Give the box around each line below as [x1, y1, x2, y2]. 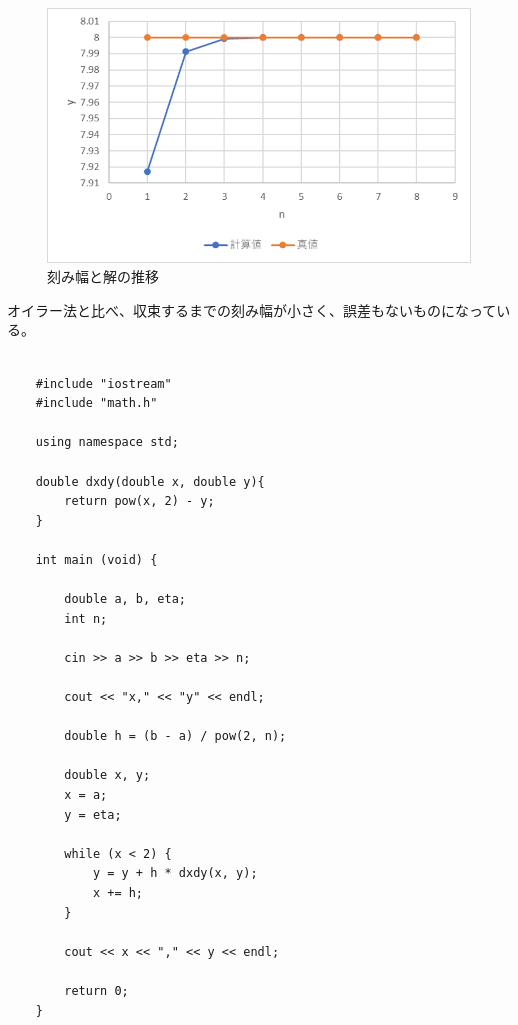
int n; [64, 611, 108, 626]
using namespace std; [35, 435, 179, 450]
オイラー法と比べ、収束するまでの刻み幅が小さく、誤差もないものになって [7, 299, 497, 320]
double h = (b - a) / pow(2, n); [64, 729, 287, 744]
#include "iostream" [35, 376, 172, 391]
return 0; [64, 984, 129, 998]
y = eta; [64, 807, 122, 822]
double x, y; [64, 768, 151, 783]
